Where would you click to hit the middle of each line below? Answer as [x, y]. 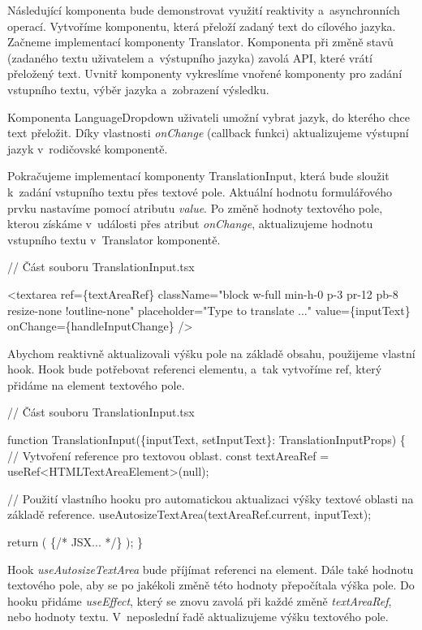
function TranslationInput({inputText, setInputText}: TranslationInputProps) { [207, 440]
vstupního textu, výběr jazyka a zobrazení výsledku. [138, 89]
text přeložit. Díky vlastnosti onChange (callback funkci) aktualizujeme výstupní [208, 133]
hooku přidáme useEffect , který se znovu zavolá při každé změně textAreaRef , [200, 600]
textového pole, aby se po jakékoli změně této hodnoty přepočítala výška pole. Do [211, 585]
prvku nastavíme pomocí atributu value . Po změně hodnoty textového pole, [195, 207]
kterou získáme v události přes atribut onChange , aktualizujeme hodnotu [190, 224]
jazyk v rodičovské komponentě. [88, 148]
